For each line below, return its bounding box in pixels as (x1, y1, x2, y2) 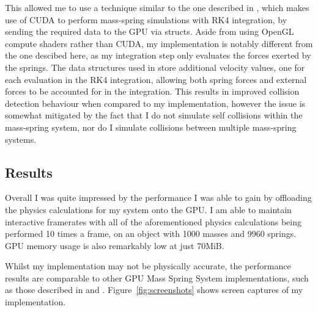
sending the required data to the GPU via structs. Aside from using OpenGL (5, 25, 294, 38)
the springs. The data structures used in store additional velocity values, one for (5, 60, 305, 73)
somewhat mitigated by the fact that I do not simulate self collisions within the (5, 109, 303, 122)
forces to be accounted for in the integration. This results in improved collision (5, 85, 300, 98)
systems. (5, 132, 37, 145)
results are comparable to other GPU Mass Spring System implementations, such (5, 271, 309, 284)
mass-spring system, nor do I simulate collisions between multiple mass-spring (5, 120, 297, 133)
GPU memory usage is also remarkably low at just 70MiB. (5, 239, 224, 252)
